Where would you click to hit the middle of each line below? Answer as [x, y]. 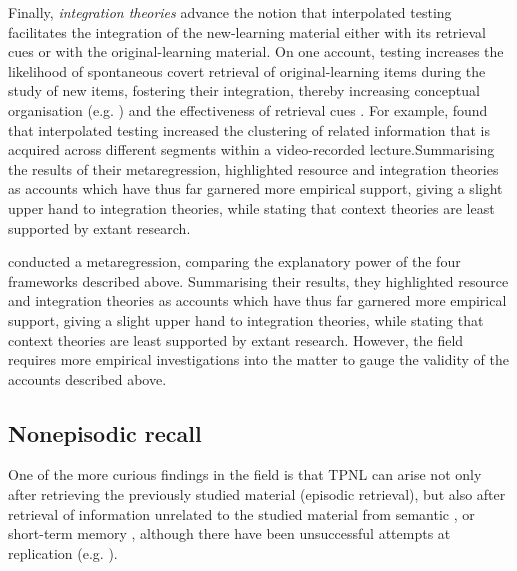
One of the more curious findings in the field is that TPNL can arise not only [245, 474]
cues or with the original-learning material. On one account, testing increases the [256, 51]
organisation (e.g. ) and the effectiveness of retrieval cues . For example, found [248, 109]
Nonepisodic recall [105, 432]
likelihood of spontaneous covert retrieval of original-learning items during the [247, 70]
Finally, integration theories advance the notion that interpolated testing [230, 12]
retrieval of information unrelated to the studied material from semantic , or [241, 513]
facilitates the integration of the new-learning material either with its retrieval [247, 31]
